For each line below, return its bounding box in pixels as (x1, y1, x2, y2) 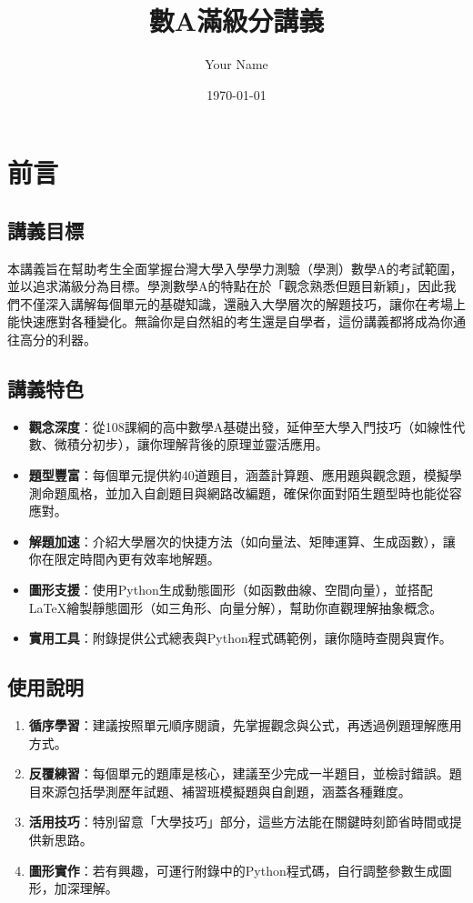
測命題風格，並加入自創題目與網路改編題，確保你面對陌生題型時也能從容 (28, 483, 462, 502)
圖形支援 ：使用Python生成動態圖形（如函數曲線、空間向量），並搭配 (28, 580, 433, 599)
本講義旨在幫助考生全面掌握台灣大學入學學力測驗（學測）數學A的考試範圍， (7, 258, 463, 277)
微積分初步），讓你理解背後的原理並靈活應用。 (54, 435, 328, 454)
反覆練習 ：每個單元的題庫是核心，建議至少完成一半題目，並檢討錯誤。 (28, 764, 449, 783)
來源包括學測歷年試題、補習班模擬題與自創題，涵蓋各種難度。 (41, 781, 411, 800)
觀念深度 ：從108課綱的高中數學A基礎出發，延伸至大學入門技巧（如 (28, 416, 428, 436)
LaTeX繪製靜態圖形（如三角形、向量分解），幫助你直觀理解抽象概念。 (28, 597, 443, 617)
